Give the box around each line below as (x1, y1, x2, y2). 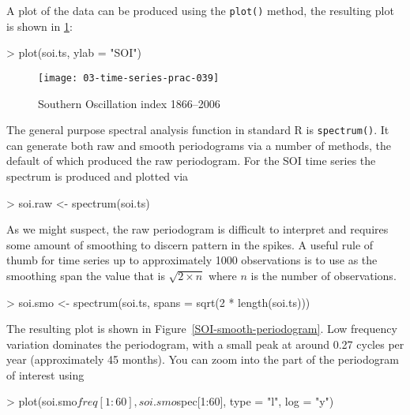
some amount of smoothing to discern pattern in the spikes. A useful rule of (6, 236, 374, 252)
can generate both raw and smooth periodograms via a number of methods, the (6, 136, 391, 153)
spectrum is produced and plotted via (6, 167, 189, 184)
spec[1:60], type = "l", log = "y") (176, 393, 334, 409)
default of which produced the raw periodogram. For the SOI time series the (6, 152, 376, 169)
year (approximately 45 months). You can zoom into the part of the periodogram (6, 351, 399, 368)
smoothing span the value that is (6, 267, 165, 283)
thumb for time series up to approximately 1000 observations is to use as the (6, 252, 378, 268)
